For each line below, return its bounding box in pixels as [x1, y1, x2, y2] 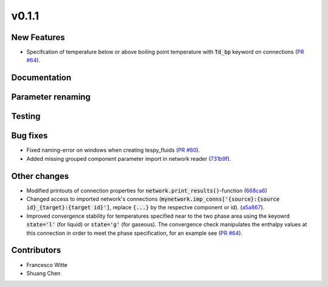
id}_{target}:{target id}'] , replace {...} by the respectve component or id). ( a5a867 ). [26, 204, 265, 211]
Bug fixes [11, 130, 48, 141]
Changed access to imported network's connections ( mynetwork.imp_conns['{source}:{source [26, 195, 280, 203]
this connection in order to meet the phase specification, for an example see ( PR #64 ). [26, 229, 243, 237]
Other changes [11, 171, 69, 181]
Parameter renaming [11, 92, 91, 103]
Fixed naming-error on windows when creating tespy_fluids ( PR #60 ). [26, 146, 200, 154]
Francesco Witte [26, 261, 68, 268]
